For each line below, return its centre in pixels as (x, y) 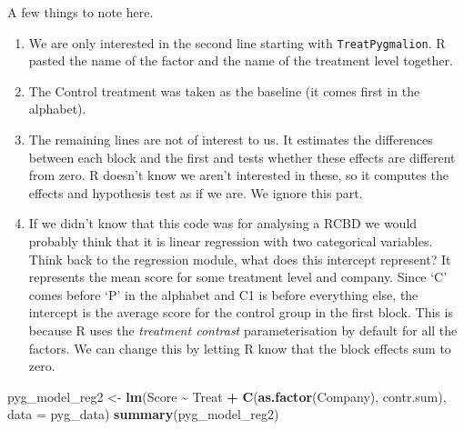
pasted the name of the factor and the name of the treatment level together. (241, 60)
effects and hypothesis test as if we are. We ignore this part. (196, 192)
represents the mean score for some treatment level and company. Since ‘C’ (238, 277)
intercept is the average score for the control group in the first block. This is (241, 312)
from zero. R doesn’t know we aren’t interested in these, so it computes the (238, 175)
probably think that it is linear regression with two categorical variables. (231, 241)
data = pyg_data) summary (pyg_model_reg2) (143, 414)
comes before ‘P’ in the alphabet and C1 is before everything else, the (223, 294)
